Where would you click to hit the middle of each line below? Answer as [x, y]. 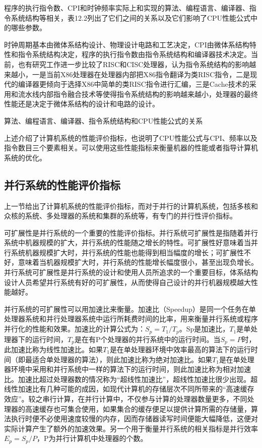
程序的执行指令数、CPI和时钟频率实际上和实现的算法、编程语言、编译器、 [127, 8]
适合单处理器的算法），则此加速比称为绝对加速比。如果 [122, 359]
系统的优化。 [25, 157]
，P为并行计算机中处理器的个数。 [92, 438]
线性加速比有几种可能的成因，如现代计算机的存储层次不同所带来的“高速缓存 [129, 389]
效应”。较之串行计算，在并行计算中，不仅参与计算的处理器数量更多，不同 [126, 398]
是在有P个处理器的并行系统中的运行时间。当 [147, 339]
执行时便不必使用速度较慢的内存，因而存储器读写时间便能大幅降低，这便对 [134, 418]
